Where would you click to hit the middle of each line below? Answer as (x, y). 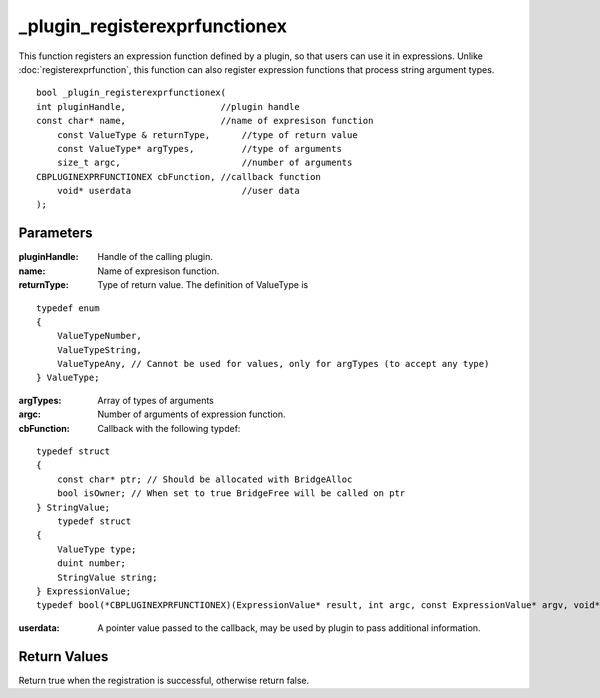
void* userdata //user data (178, 191)
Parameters (55, 233)
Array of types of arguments (155, 400)
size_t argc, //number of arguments (204, 163)
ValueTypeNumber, (99, 336)
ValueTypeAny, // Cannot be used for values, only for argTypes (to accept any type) (273, 364)
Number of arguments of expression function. (191, 414)
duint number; (91, 563)
